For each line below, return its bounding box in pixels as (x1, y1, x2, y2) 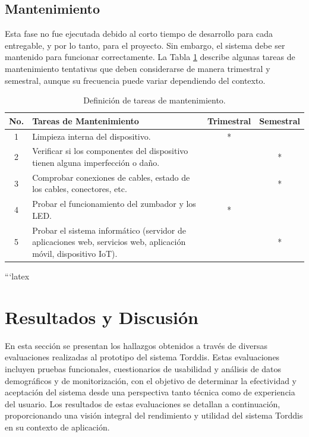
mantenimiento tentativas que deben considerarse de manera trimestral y (5, 62, 270, 74)
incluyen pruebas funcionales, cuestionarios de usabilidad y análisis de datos (5, 362, 282, 375)
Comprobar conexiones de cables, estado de (32, 171, 190, 183)
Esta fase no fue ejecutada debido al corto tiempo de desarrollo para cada (5, 27, 273, 40)
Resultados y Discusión (5, 304, 198, 329)
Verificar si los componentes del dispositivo (32, 144, 188, 157)
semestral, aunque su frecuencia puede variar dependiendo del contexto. (5, 74, 266, 86)
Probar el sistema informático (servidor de (32, 224, 186, 236)
